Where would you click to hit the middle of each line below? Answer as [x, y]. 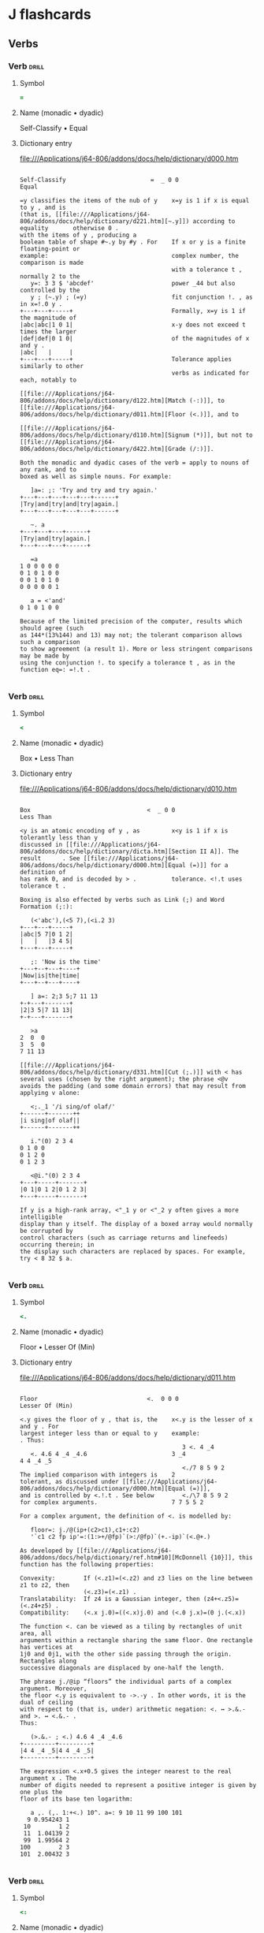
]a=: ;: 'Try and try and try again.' [94, 490]
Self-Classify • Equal [54, 128]
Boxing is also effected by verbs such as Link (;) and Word [122, 899]
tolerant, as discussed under [69, 1482]
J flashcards [50, 15]
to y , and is [43, 207]
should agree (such [52, 628]
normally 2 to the [50, 276]
